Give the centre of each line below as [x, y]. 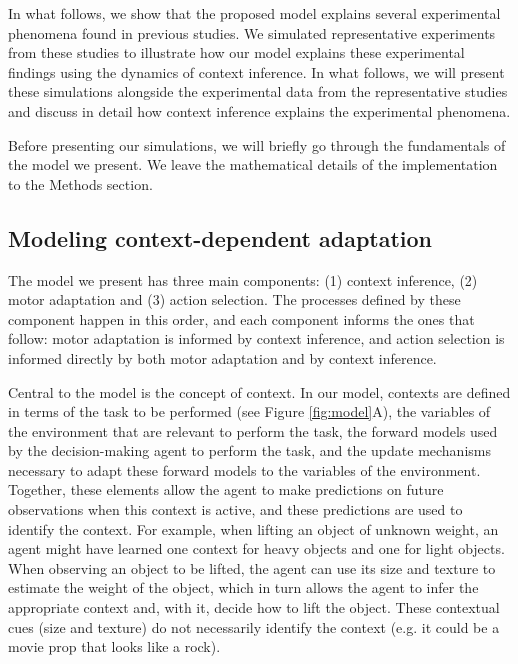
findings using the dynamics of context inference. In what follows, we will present [256, 71]
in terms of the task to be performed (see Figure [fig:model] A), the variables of [249, 411]
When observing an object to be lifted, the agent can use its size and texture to [252, 567]
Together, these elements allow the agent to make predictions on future [226, 489]
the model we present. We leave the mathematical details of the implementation [253, 164]
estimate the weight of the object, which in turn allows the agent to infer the [243, 587]
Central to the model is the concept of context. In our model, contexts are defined [259, 391]
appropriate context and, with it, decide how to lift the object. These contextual [254, 607]
